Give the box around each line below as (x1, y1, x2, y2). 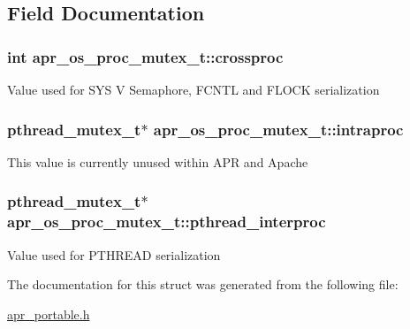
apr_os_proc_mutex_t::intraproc (153, 118, 404, 140)
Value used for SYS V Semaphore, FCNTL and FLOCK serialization (7, 80, 380, 98)
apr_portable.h (7, 304, 90, 323)
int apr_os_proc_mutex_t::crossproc (7, 45, 284, 67)
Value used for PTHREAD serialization (7, 245, 221, 264)
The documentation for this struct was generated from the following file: (7, 275, 399, 294)
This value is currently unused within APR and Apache (7, 152, 308, 171)
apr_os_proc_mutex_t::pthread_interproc (7, 210, 326, 233)
